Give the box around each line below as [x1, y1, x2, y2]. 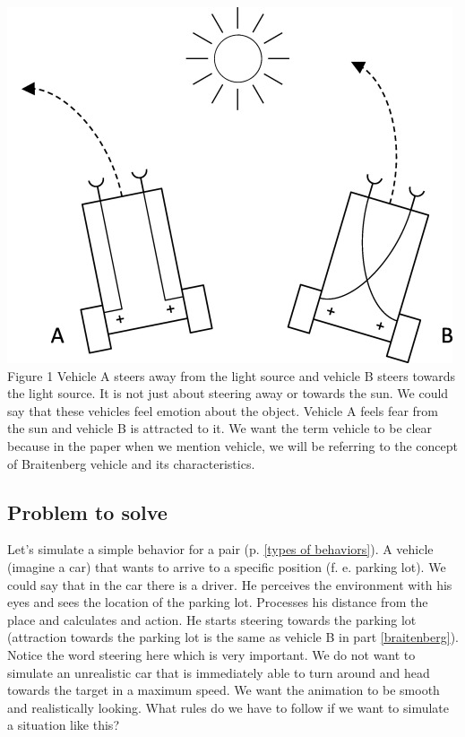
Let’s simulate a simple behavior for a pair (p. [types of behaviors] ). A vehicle [7, 540, 434, 559]
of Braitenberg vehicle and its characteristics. [7, 454, 255, 473]
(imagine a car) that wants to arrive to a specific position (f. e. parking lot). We [7, 557, 446, 576]
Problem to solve [7, 498, 168, 525]
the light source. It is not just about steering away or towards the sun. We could [7, 384, 449, 403]
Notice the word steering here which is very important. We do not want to [7, 645, 416, 663]
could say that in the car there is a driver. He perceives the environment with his [7, 575, 452, 594]
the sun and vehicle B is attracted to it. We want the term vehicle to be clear [7, 419, 433, 438]
